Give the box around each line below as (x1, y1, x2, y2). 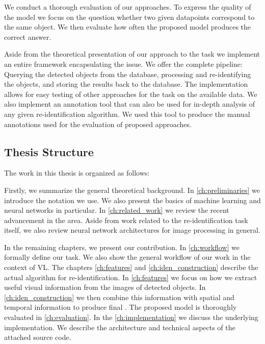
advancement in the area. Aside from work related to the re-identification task (4, 214, 248, 225)
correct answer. (4, 31, 51, 42)
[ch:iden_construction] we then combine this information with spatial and (4, 291, 234, 302)
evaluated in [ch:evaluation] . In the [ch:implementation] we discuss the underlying (4, 312, 258, 323)
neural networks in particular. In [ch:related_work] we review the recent (4, 205, 229, 215)
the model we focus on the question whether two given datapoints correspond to (4, 11, 255, 22)
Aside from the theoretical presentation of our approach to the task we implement (4, 48, 260, 59)
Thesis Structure (4, 143, 94, 159)
